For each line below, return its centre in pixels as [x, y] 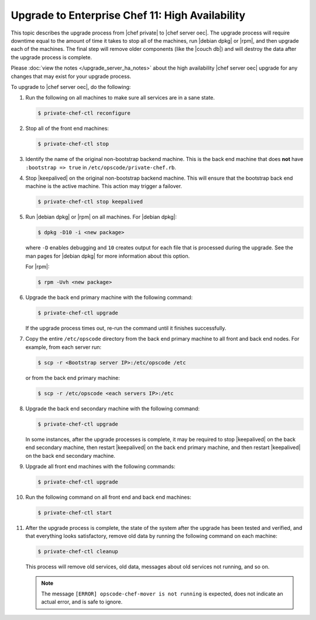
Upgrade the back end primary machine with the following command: [109, 297]
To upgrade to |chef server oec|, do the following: [71, 87]
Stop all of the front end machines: [67, 128]
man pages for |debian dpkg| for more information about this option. [108, 256]
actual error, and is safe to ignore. [82, 602]
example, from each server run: [63, 347]
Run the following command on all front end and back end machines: [108, 497]
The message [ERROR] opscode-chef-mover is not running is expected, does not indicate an [162, 594]
